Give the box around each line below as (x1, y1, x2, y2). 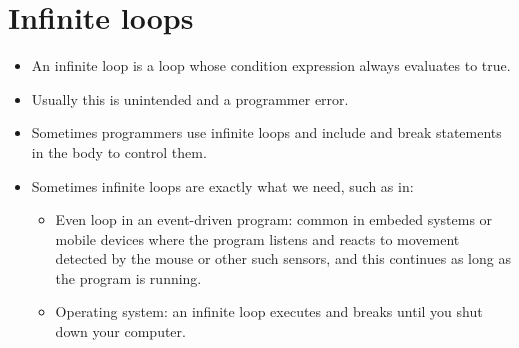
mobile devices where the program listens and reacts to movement (55, 228, 460, 249)
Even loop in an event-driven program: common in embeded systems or (55, 209, 493, 230)
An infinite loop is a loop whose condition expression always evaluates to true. (31, 55, 511, 76)
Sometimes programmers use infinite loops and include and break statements (31, 122, 502, 143)
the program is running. (55, 267, 202, 288)
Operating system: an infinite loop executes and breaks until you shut (55, 301, 483, 322)
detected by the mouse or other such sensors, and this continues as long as (55, 248, 511, 269)
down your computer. (55, 321, 186, 342)
